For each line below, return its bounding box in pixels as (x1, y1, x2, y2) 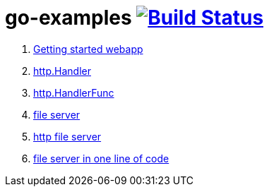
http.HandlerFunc (33, 86, 114, 99)
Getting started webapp (33, 42, 143, 55)
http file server (33, 130, 102, 143)
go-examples (5, 6, 132, 30)
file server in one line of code (33, 152, 169, 164)
